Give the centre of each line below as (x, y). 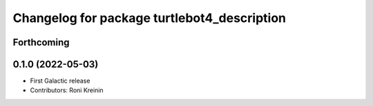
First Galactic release (60, 81)
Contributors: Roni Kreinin (67, 90)
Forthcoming (41, 42)
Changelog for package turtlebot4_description (150, 18)
